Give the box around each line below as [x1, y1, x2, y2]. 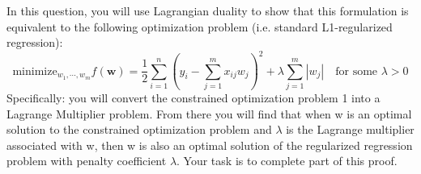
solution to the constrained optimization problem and [6, 121, 272, 138]
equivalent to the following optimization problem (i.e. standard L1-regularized [6, 18, 393, 35]
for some [335, 65, 378, 77]
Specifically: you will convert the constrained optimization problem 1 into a [6, 89, 381, 106]
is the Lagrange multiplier [286, 121, 415, 138]
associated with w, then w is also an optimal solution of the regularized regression [6, 136, 413, 153]
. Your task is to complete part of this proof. [176, 152, 398, 169]
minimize [12, 65, 57, 77]
